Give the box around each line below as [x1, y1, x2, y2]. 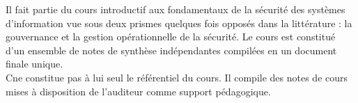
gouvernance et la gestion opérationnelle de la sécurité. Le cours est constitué [6, 29, 336, 44]
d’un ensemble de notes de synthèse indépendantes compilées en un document [6, 42, 337, 57]
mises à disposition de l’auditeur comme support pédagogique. [6, 84, 271, 98]
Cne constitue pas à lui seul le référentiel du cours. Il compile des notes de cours [6, 70, 348, 84]
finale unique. [6, 56, 63, 71]
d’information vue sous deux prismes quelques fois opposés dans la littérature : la [6, 15, 352, 30]
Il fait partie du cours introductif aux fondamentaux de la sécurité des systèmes [6, 2, 345, 16]
